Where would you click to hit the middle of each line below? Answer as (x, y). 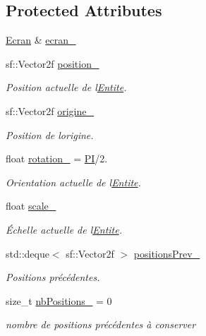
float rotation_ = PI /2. (57, 158)
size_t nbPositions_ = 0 (59, 300)
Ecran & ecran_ (41, 40)
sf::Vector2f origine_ (50, 110)
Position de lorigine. (50, 134)
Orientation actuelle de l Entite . (73, 182)
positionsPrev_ (167, 253)
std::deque (28, 253)
